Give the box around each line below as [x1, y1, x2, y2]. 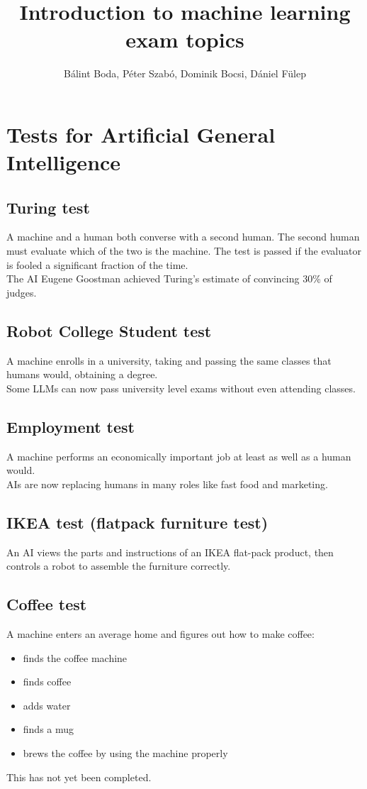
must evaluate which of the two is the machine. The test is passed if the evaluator [6, 243, 361, 258]
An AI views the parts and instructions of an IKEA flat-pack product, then [6, 544, 334, 559]
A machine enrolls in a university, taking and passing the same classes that [6, 353, 332, 368]
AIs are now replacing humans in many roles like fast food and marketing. [6, 476, 328, 491]
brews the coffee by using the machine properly [23, 745, 228, 760]
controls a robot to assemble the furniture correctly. [6, 558, 231, 573]
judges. [6, 285, 37, 299]
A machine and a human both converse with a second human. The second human [6, 229, 360, 244]
